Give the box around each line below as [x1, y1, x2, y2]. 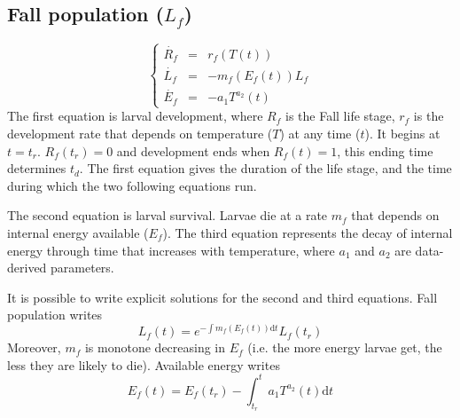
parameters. [51, 258, 114, 277]
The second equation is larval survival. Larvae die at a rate [7, 206, 328, 225]
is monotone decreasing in [84, 338, 226, 357]
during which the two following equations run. [7, 176, 257, 194]
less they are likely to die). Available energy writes [7, 355, 280, 374]
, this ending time [337, 141, 433, 160]
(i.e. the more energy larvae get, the [247, 338, 442, 357]
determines [7, 159, 66, 177]
